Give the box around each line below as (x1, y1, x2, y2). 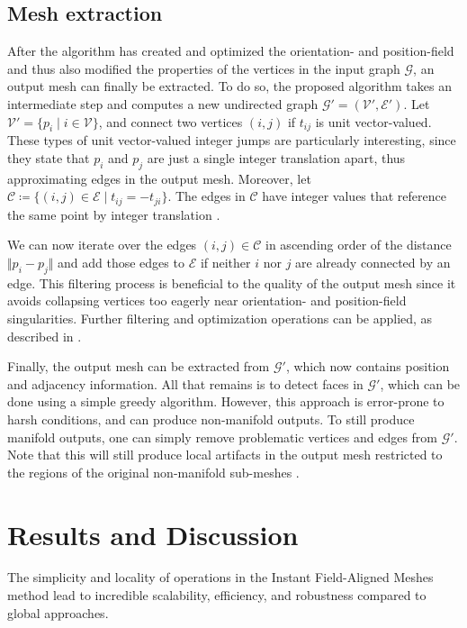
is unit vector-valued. (315, 112, 432, 131)
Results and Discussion (7, 515, 299, 552)
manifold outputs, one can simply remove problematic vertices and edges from (7, 427, 438, 446)
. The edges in (167, 187, 246, 205)
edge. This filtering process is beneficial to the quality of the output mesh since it (7, 273, 456, 292)
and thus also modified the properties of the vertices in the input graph (7, 59, 400, 77)
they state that (7, 148, 90, 167)
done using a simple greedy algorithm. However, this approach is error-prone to (7, 392, 445, 411)
